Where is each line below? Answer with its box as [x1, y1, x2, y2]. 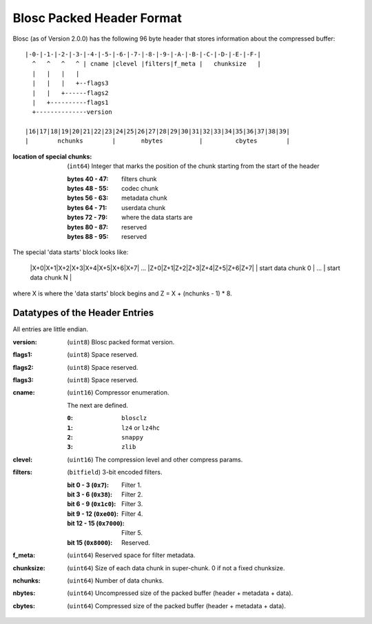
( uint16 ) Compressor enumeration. [67, 388, 169, 397]
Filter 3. [121, 500, 143, 508]
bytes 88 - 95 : [67, 232, 109, 240]
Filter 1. [121, 481, 142, 489]
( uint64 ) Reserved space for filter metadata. [67, 551, 196, 559]
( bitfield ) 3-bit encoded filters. [67, 468, 163, 477]
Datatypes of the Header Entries [12, 307, 154, 319]
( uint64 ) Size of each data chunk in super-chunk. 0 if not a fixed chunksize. [67, 563, 285, 572]
